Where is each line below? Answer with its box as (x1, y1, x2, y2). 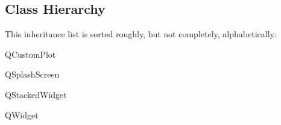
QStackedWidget (5, 88, 67, 100)
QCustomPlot (5, 47, 56, 60)
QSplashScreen (5, 68, 60, 81)
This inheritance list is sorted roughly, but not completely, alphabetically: (5, 28, 277, 40)
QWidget (5, 108, 39, 121)
